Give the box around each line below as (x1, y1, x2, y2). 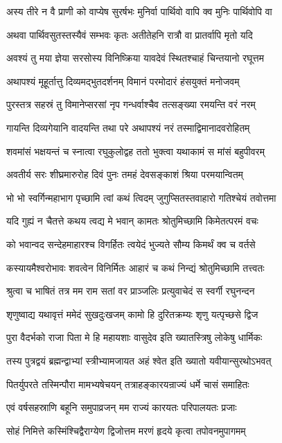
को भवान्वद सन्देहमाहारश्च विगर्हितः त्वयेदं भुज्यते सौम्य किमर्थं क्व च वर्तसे (6, 236, 256, 251)
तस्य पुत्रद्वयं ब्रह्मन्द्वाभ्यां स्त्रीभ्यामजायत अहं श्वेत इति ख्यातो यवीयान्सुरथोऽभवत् (6, 353, 272, 367)
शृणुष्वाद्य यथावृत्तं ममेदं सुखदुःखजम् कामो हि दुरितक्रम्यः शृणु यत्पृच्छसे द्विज (6, 306, 258, 321)
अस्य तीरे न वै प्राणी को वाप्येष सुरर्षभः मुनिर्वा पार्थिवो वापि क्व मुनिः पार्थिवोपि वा (6, 4, 272, 18)
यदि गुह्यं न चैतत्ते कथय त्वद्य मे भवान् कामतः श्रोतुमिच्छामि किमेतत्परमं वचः (6, 214, 258, 228)
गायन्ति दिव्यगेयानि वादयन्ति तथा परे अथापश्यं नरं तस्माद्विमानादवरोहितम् (6, 120, 250, 134)
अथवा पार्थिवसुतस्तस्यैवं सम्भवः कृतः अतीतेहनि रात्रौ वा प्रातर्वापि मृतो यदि (6, 27, 253, 42)
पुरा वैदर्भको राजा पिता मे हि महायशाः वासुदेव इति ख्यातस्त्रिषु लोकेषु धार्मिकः (6, 330, 263, 345)
